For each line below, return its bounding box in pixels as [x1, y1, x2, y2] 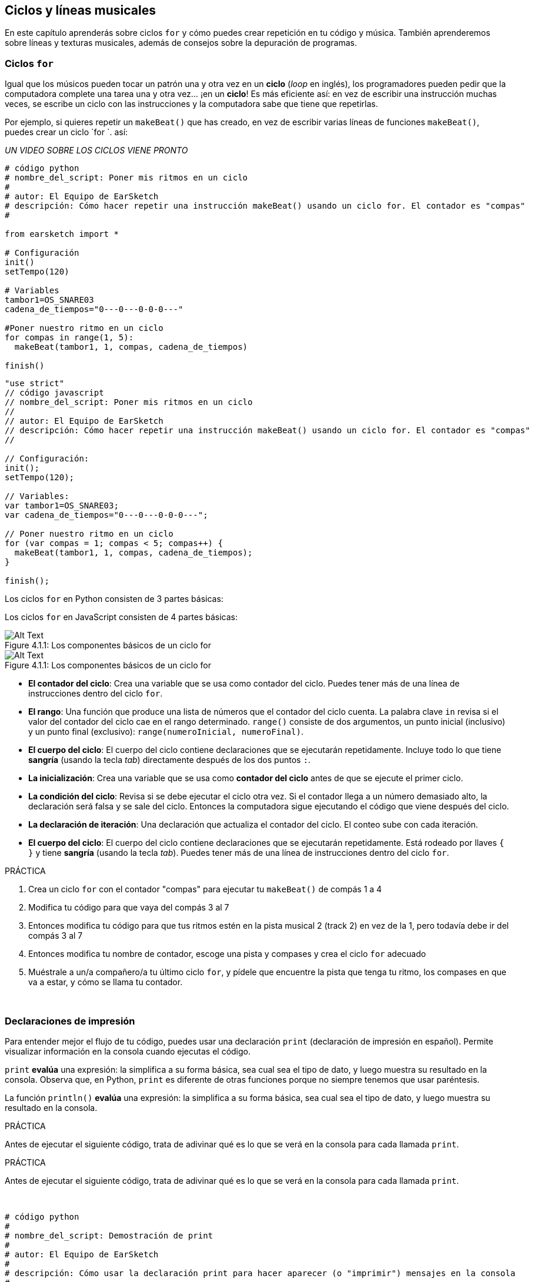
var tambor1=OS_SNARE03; [5, 501, 119, 511]
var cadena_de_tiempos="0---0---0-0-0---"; [5, 510, 208, 520]
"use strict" [5, 379, 65, 389]
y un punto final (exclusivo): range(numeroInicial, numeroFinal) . [28, 727, 303, 737]
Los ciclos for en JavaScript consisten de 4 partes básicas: [5, 612, 238, 622]
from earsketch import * [5, 229, 119, 239]
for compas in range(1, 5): [5, 333, 134, 343]
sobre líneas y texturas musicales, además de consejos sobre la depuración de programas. [5, 38, 357, 48]
